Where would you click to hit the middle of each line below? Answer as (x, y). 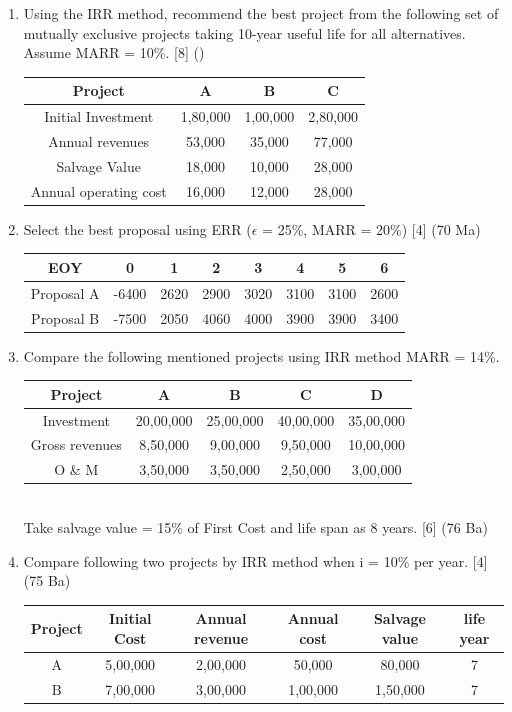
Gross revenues (76, 444)
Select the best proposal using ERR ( (137, 228)
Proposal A (65, 292)
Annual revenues (99, 140)
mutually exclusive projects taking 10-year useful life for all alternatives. (244, 32)
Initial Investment (99, 116)
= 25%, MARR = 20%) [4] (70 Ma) (371, 228)
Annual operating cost (98, 190)
